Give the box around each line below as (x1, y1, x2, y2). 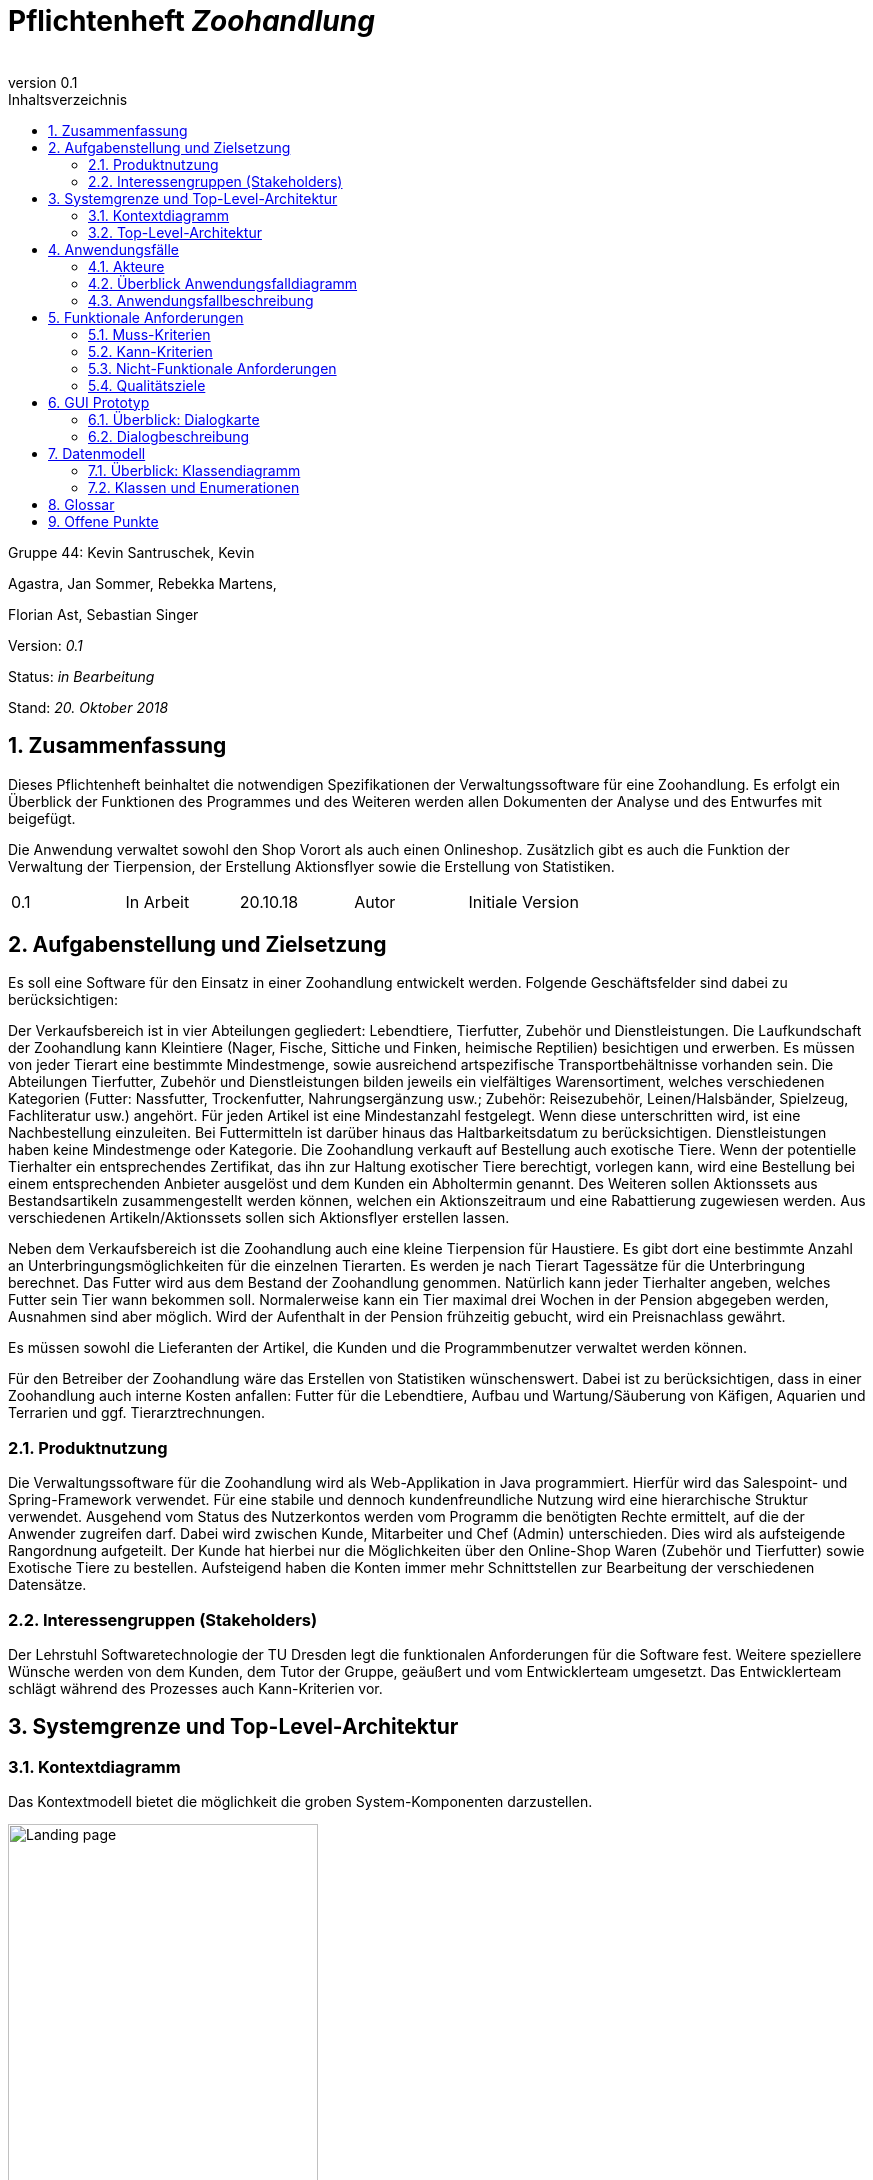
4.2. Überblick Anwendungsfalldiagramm (88, 274, 358, 292)
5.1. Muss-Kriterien (88, 325, 211, 343)
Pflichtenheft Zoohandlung (8, 4, 375, 38)
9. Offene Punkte (48, 512, 159, 530)
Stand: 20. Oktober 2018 (8, 698, 169, 716)
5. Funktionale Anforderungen (48, 308, 244, 326)
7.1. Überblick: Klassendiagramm (88, 461, 301, 479)
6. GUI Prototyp (48, 393, 150, 411)
